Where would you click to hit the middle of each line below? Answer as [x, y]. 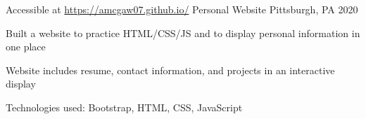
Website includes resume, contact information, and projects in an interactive [170, 70]
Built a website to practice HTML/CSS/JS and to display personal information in [183, 33]
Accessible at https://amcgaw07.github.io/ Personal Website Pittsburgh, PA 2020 [182, 9]
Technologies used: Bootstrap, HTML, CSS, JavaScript [124, 107]
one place [26, 47]
